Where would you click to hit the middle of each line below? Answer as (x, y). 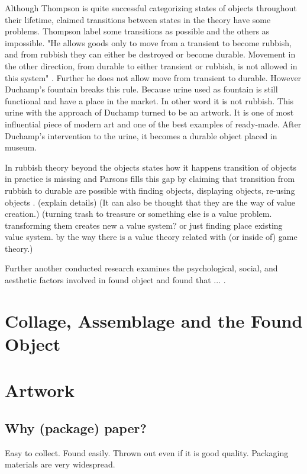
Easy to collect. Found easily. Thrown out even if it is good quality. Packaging (147, 452)
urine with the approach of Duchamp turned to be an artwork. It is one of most (149, 112)
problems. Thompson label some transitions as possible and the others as (137, 31)
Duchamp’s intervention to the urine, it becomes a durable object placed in (141, 135)
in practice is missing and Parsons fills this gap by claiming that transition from (150, 179)
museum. (21, 147)
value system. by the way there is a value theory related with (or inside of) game (151, 237)
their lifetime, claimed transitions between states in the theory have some (138, 19)
